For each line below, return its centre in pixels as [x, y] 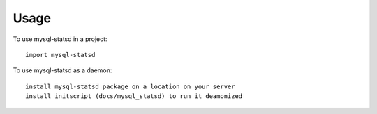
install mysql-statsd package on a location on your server [130, 86]
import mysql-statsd [60, 55]
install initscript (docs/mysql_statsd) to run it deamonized [134, 96]
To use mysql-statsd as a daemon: [62, 70]
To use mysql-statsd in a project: [60, 39]
